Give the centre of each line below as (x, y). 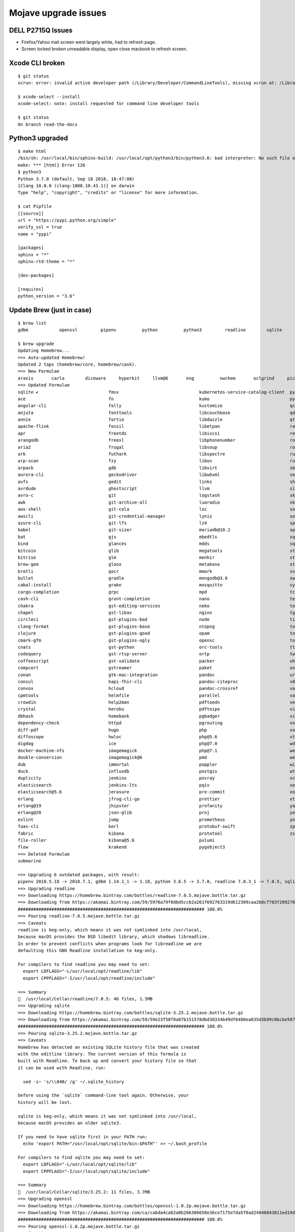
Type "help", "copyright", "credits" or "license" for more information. (109, 193)
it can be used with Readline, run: (62, 1068)
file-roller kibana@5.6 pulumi (116, 840)
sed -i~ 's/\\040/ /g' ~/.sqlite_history (74, 1081)
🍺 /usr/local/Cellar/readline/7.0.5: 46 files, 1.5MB (85, 999)
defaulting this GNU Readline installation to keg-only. (88, 951)
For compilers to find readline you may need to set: (84, 964)
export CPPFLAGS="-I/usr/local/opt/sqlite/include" (86, 1171)
